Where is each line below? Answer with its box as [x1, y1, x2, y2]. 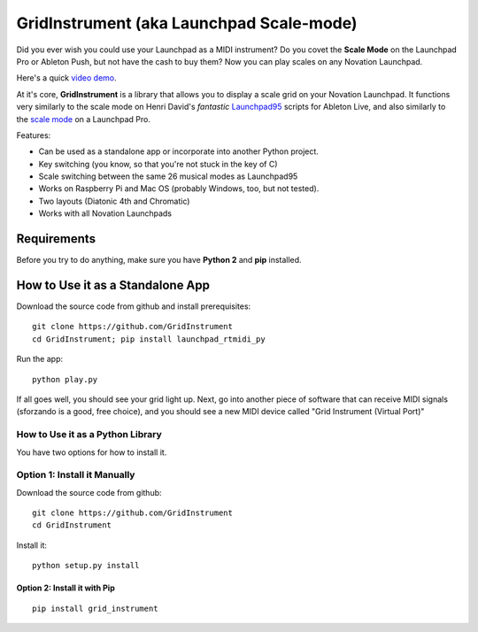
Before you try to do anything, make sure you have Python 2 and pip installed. [16, 255, 302, 266]
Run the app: [16, 354, 64, 365]
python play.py [32, 374, 98, 384]
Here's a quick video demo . [16, 73, 117, 83]
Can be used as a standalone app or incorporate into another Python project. [38, 146, 319, 157]
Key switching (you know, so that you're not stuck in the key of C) [38, 158, 278, 169]
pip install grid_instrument [32, 603, 158, 613]
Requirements [16, 231, 96, 247]
